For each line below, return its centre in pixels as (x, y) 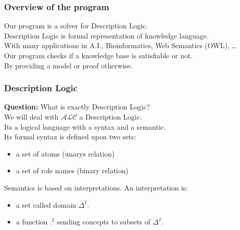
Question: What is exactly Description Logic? (77, 107)
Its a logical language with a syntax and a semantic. (85, 126)
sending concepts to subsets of (104, 222)
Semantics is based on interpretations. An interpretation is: (96, 187)
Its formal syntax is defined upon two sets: (70, 137)
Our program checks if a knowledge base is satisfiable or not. (98, 55)
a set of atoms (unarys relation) (65, 153)
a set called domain (46, 204)
